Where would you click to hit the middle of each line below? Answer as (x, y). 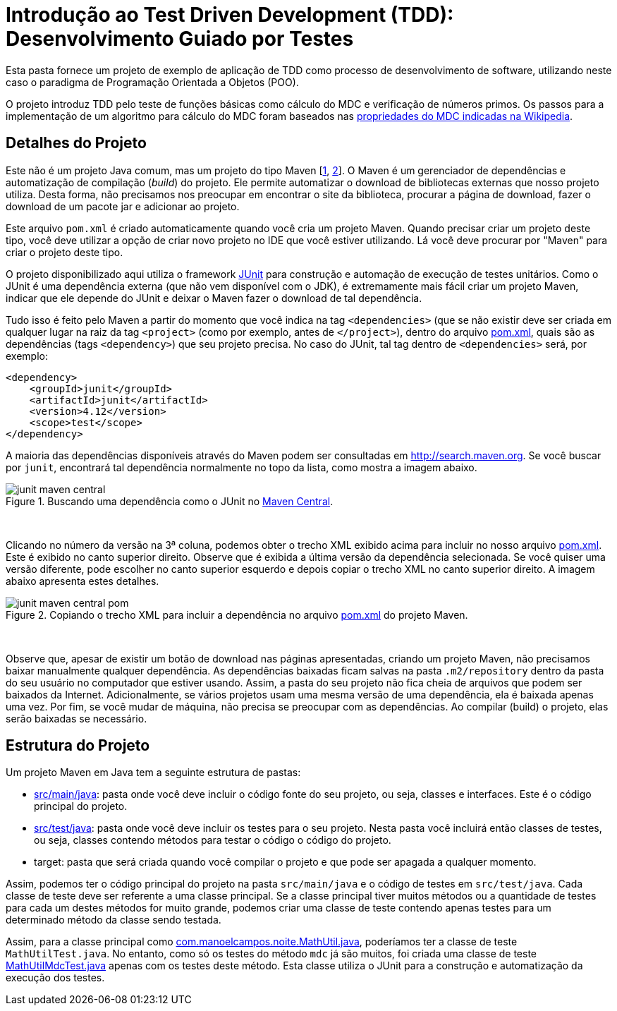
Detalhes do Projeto (76, 143)
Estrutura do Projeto (78, 746)
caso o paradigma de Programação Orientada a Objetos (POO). (152, 82)
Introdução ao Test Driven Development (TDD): (230, 15)
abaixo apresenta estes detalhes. (83, 581)
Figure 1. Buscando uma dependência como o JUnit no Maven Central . (170, 501)
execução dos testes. (55, 978)
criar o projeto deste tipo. (65, 252)
